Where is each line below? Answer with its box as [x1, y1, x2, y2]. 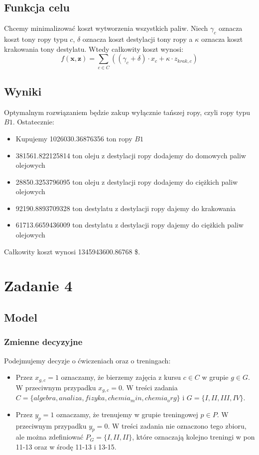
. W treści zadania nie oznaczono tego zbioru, [108, 420, 247, 431]
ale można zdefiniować [15, 432, 84, 442]
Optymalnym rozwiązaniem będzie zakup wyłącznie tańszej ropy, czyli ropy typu [4, 107, 251, 117]
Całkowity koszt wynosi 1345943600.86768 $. [4, 246, 140, 256]
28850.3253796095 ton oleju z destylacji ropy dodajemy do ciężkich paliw [15, 176, 238, 187]
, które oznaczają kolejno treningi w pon [132, 432, 255, 442]
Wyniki [4, 83, 42, 99]
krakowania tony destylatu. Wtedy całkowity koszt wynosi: [4, 43, 184, 54]
